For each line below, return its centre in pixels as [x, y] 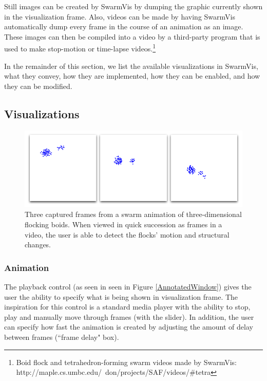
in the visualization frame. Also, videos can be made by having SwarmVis [120, 16]
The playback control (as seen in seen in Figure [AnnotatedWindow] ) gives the [128, 287]
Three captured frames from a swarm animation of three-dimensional [133, 214]
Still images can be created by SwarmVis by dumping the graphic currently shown [133, 6]
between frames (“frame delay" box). [62, 337]
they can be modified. [38, 86]
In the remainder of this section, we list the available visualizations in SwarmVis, [131, 66]
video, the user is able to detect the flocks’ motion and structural [127, 234]
